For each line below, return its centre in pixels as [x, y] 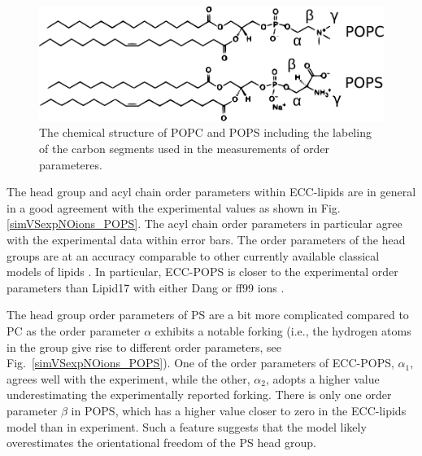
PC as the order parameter [74, 331]
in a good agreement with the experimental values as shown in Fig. [174, 207]
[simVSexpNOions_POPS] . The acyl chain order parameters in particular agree [204, 224]
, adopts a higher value [322, 378]
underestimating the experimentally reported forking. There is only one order [199, 395]
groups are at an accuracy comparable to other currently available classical [193, 255]
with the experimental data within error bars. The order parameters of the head [206, 240]
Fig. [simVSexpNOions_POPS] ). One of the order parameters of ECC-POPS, [200, 363]
